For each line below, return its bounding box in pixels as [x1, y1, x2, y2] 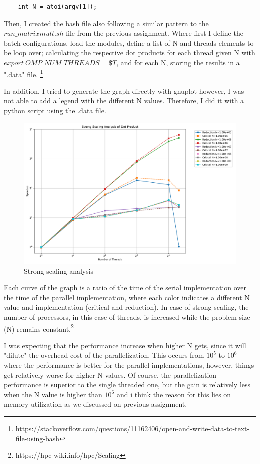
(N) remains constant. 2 [4, 322, 74, 334]
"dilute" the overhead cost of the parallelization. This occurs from [4, 350, 204, 360]
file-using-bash [15, 433, 60, 443]
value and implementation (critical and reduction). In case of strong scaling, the [4, 302, 249, 312]
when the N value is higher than [4, 389, 102, 399]
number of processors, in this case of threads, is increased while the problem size [4, 311, 250, 322]
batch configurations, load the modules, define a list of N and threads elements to [4, 37, 254, 48]
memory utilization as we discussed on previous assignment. [4, 399, 187, 409]
